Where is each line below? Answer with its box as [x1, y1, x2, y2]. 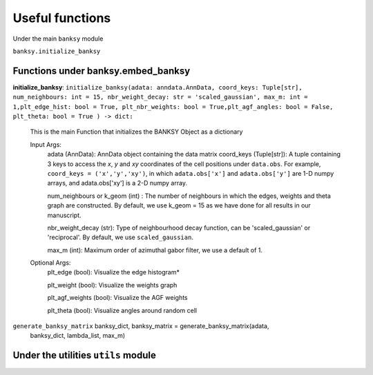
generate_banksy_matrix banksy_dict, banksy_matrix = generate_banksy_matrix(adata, [12, 322, 269, 330]
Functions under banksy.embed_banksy [12, 65, 191, 77]
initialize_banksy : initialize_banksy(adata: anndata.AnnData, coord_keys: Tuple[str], [12, 83, 303, 91]
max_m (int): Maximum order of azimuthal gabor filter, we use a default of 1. [47, 245, 262, 254]
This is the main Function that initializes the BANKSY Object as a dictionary [30, 128, 243, 136]
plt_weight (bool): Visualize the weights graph [47, 281, 178, 289]
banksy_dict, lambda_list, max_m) [30, 332, 126, 340]
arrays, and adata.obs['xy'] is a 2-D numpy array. [47, 179, 188, 187]
